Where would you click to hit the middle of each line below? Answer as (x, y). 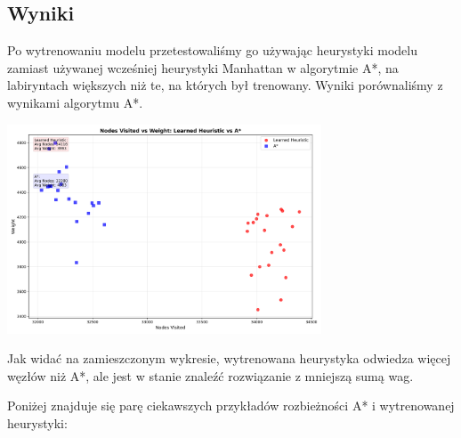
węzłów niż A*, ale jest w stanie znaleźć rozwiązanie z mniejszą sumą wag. (210, 375)
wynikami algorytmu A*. (75, 102)
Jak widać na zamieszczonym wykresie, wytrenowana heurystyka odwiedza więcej (229, 358)
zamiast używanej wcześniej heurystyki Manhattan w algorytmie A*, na (203, 67)
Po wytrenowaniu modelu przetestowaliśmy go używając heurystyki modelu (212, 50)
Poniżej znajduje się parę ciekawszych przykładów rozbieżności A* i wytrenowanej (231, 406)
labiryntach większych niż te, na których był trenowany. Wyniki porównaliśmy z (225, 85)
